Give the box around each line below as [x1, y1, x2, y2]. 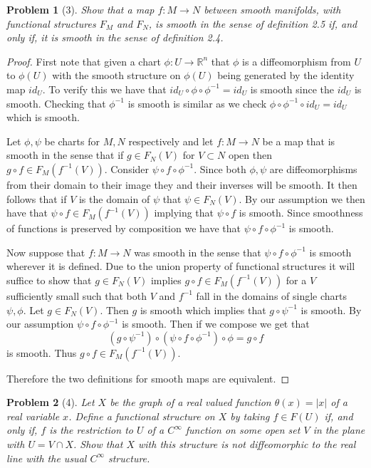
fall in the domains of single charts [196, 288, 348, 303]
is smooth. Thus [6, 345, 77, 360]
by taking [230, 408, 270, 423]
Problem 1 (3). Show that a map [6, 2, 155, 16]
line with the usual [6, 450, 87, 465]
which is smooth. [6, 110, 80, 125]
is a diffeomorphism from [242, 53, 351, 68]
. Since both [194, 161, 246, 176]
